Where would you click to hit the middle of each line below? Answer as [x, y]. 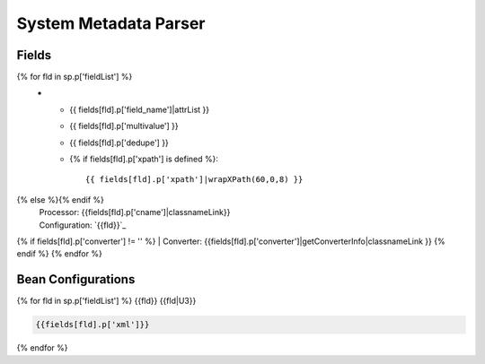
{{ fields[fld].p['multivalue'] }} [124, 126]
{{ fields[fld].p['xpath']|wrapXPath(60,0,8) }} [194, 180]
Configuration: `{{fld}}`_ [83, 225]
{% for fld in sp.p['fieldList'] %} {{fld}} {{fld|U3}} [106, 301]
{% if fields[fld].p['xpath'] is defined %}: [144, 159]
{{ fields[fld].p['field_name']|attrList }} [140, 109]
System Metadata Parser [111, 23]
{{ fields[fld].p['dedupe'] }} [119, 143]
